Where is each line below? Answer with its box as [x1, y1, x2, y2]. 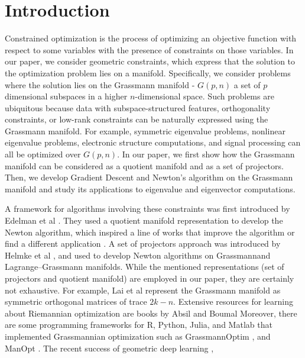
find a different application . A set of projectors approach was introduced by [5, 237, 281, 250]
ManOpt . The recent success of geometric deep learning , [5, 341, 214, 354]
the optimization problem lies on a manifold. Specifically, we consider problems [5, 66, 291, 79]
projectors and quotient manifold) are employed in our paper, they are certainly [5, 272, 294, 284]
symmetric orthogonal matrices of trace [5, 295, 147, 308]
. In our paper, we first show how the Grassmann [117, 148, 295, 160]
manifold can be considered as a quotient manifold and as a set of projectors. [5, 159, 284, 172]
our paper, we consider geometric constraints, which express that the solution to [5, 55, 296, 67]
